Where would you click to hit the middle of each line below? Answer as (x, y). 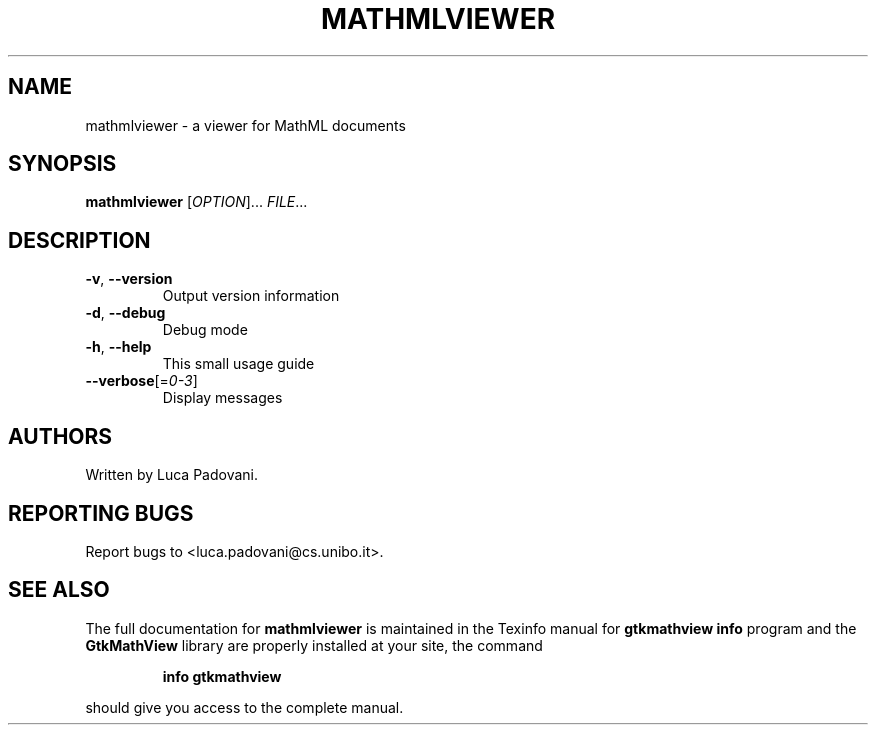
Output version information (251, 296)
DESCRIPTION (79, 240)
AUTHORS (60, 436)
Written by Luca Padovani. (171, 475)
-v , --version (129, 279)
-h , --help (118, 347)
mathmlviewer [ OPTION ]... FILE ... (196, 202)
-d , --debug (125, 313)
